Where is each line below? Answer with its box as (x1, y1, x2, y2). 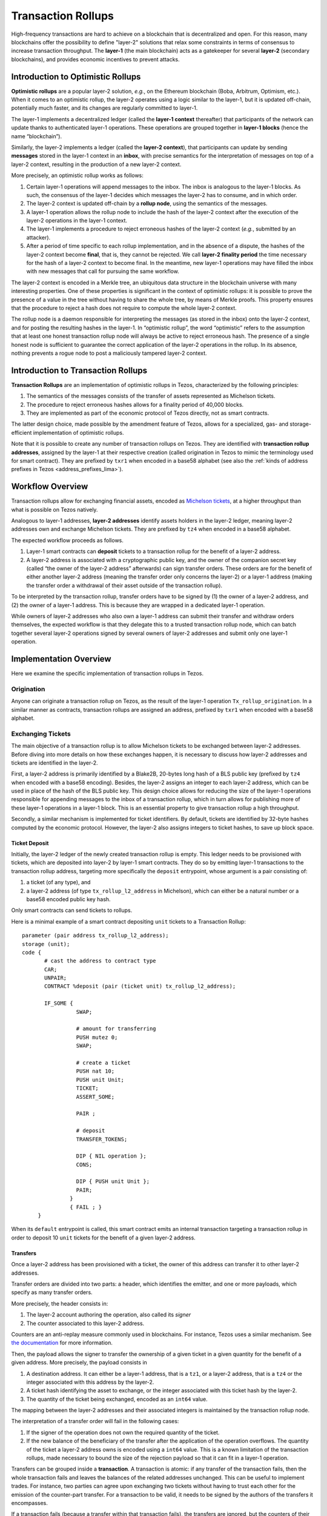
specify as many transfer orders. (11, 1289, 93, 1296)
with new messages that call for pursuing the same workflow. (26, 267, 180, 275)
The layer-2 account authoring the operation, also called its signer (26, 1311, 191, 1318)
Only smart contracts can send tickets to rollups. (11, 907, 133, 914)
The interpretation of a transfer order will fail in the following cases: (11, 1418, 179, 1425)
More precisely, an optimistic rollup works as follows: (11, 172, 144, 179)
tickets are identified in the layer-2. (11, 759, 98, 766)
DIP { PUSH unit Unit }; (76, 1178, 150, 1185)
